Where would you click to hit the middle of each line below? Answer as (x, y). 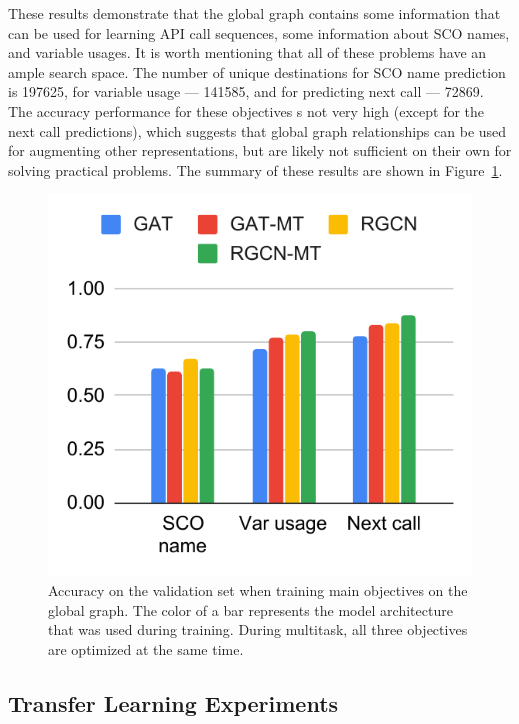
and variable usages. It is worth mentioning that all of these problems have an (247, 52)
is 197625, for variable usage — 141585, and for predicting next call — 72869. (246, 91)
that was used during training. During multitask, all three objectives (258, 629)
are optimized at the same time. (146, 648)
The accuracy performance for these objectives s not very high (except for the (246, 110)
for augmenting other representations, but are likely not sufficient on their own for (260, 150)
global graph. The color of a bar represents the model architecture (250, 609)
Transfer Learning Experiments (173, 702)
